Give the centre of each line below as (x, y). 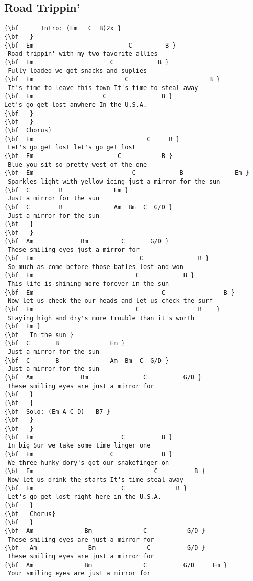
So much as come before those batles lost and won (96, 267)
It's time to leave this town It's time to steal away (103, 88)
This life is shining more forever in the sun (88, 284)
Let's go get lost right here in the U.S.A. (85, 497)
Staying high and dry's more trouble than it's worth (101, 318)
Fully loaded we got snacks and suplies (77, 71)
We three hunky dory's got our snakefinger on (88, 463)
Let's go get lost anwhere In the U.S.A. (76, 105)
